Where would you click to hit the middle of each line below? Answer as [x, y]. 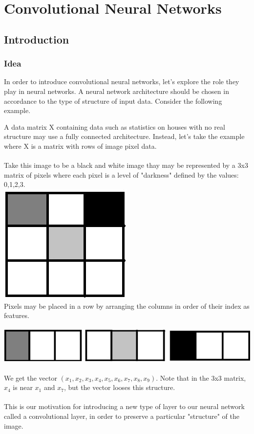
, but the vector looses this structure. [119, 387]
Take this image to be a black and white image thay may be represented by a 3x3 [126, 165]
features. [17, 315]
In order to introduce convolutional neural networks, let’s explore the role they [122, 81]
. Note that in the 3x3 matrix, [201, 377]
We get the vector [31, 377]
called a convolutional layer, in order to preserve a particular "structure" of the [122, 416]
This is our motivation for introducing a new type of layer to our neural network [124, 406]
